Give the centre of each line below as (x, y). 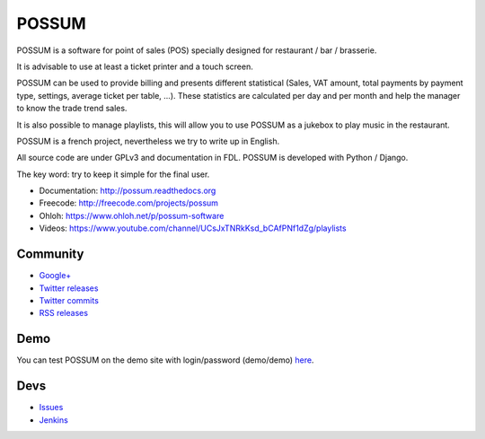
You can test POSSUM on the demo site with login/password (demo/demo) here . (165, 360)
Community (50, 255)
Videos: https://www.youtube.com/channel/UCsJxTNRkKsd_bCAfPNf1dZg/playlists (193, 228)
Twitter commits (69, 300)
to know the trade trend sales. (72, 109)
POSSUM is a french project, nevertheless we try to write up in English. (148, 141)
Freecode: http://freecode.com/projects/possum (129, 203)
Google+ (55, 276)
